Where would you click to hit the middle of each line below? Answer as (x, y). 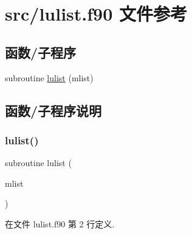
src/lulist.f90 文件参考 (96, 14)
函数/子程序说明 (53, 110)
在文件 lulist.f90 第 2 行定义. (60, 223)
